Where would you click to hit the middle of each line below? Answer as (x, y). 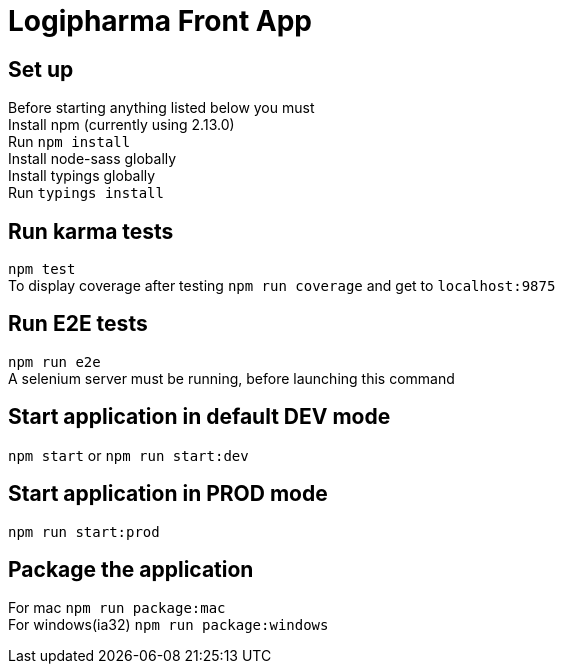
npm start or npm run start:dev (128, 455)
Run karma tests (91, 231)
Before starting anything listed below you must (161, 108)
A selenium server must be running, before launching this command (231, 378)
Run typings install (86, 193)
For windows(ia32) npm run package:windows (168, 625)
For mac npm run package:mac (117, 608)
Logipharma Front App (160, 21)
